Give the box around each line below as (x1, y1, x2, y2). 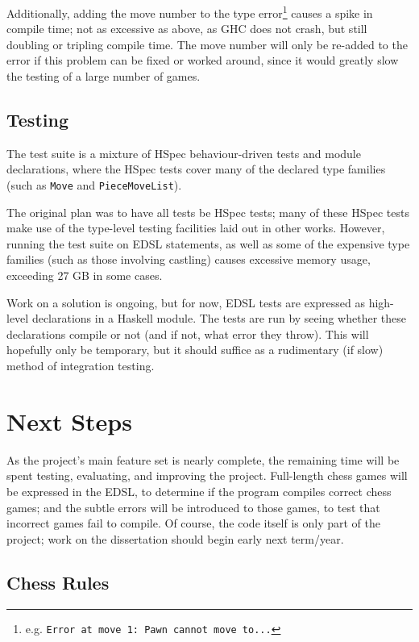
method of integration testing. (6, 357, 155, 374)
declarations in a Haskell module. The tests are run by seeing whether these (31, 310, 407, 327)
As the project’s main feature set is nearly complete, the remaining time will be (6, 451, 400, 468)
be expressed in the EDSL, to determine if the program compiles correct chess (6, 482, 392, 499)
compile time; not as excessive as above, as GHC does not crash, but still (6, 20, 367, 37)
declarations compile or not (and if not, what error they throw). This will (6, 325, 369, 342)
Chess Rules (6, 569, 110, 594)
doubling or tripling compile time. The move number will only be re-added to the (6, 35, 408, 52)
